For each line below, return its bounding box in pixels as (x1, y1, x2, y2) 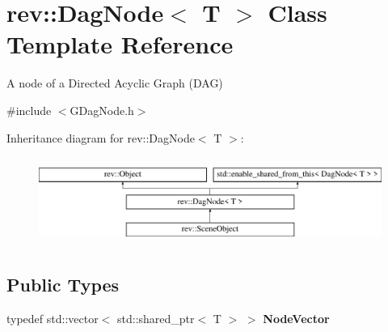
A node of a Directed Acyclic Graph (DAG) (6, 74, 223, 92)
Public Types (6, 271, 120, 296)
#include (6, 101, 52, 118)
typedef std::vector (6, 309, 99, 326)
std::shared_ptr (117, 309, 195, 326)
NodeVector (263, 309, 330, 326)
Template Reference (6, 28, 234, 61)
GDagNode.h (70, 101, 134, 118)
